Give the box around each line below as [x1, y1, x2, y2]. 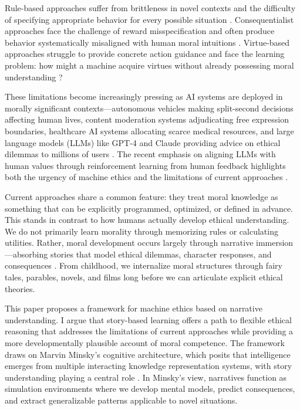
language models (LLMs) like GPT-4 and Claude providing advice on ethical [5, 136, 281, 148]
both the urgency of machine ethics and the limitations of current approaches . [5, 171, 288, 183]
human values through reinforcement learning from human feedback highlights [5, 159, 286, 171]
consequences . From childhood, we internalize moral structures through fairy [5, 259, 282, 272]
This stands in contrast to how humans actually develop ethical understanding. [5, 214, 289, 226]
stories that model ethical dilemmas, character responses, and [50, 248, 272, 260]
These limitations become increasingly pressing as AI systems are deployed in [5, 90, 283, 103]
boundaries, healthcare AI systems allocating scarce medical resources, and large [5, 124, 294, 137]
